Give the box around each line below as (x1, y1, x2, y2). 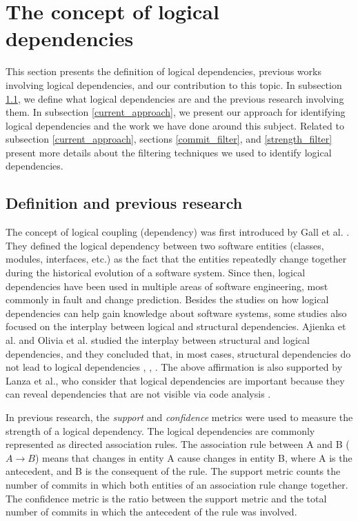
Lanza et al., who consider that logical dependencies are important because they (6, 373, 345, 387)
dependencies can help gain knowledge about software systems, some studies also (6, 305, 347, 320)
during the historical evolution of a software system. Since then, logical (6, 265, 306, 280)
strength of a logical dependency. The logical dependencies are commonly (6, 423, 315, 438)
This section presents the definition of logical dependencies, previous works (6, 64, 321, 79)
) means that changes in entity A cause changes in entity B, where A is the (34, 450, 352, 464)
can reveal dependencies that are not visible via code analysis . (6, 387, 271, 401)
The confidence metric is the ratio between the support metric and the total (6, 491, 327, 505)
